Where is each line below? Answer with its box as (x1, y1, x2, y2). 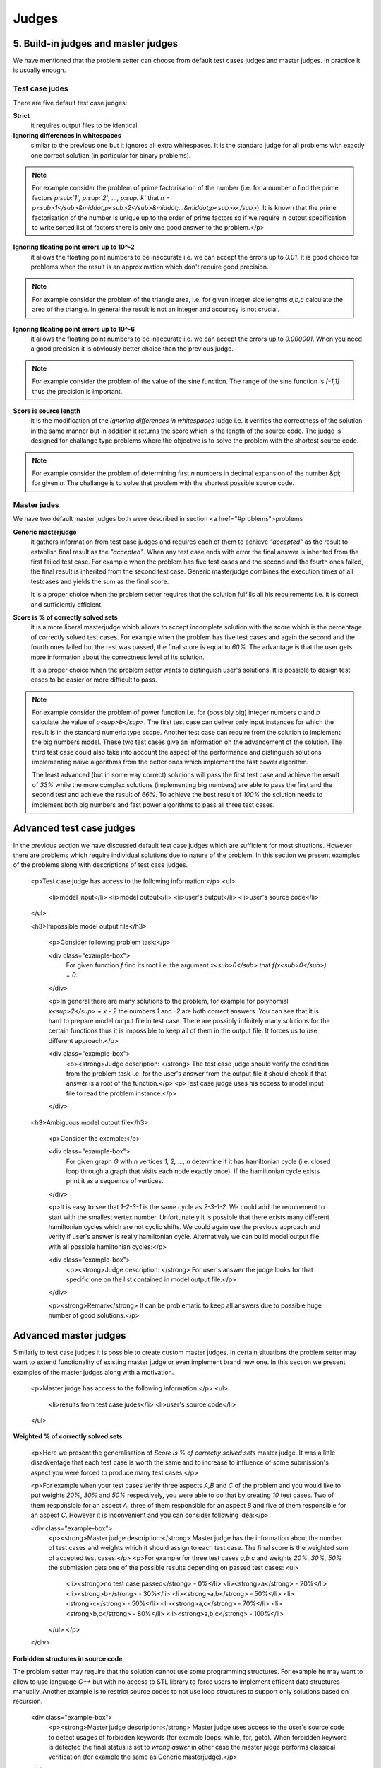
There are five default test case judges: (13, 98, 128, 107)
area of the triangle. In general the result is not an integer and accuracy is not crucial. (32, 305, 280, 314)
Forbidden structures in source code (13, 1654, 123, 1663)
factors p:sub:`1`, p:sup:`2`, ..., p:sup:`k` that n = (32, 193, 171, 202)
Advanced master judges (13, 1330, 126, 1342)
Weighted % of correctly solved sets (13, 1432, 123, 1441)
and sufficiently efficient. (30, 600, 103, 608)
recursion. (13, 1697, 43, 1706)
